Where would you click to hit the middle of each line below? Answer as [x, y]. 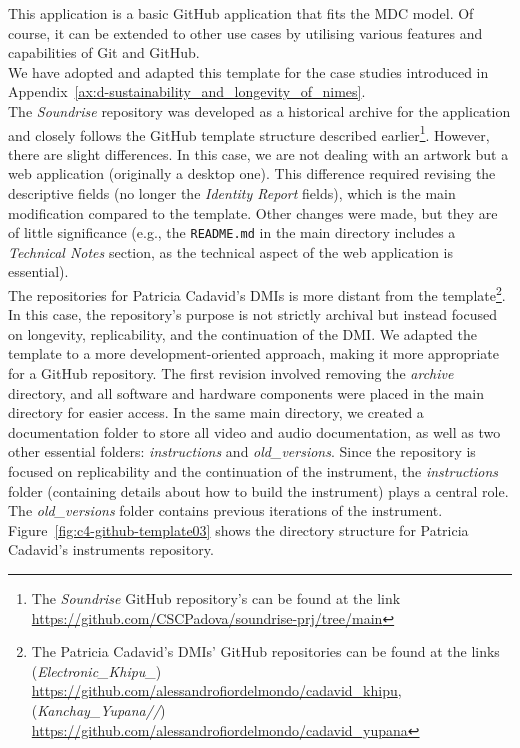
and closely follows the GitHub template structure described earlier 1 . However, [249, 133]
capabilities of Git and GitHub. [104, 52]
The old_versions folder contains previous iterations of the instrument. [225, 510]
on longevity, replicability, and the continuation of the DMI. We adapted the [242, 333]
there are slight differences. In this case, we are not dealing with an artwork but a [258, 153]
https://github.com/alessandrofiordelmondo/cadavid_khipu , [216, 690]
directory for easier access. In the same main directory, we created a [216, 412]
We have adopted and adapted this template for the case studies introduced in [248, 71]
